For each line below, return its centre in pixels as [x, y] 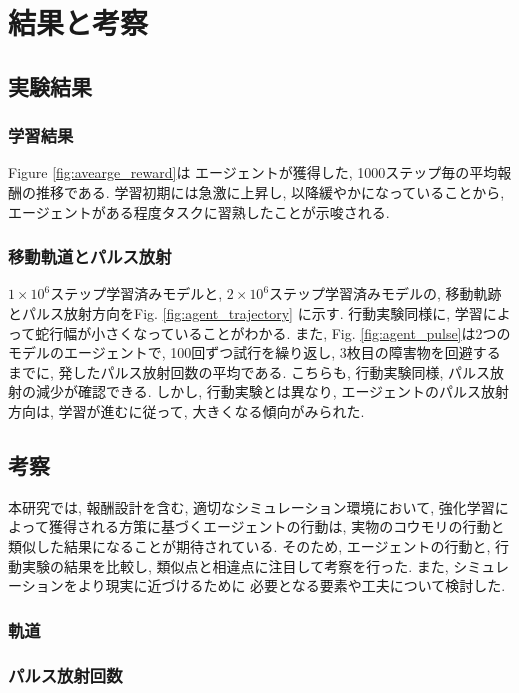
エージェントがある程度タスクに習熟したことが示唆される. [199, 211]
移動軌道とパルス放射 [90, 256]
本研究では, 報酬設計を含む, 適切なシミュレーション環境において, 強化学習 [251, 506]
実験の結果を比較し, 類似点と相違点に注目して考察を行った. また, [235, 565]
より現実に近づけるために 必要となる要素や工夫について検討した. [291, 585]
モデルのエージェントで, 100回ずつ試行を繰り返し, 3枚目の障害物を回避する [254, 352]
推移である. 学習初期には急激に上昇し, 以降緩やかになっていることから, [270, 191]
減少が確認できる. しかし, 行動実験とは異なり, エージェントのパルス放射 [272, 391]
